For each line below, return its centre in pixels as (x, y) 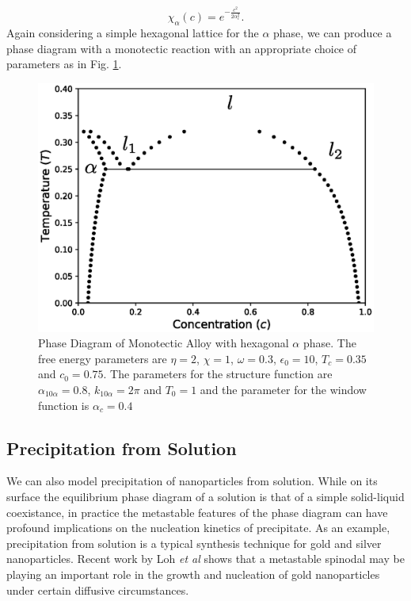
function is (64, 405)
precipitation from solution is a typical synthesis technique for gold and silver (194, 543)
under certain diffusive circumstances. (98, 590)
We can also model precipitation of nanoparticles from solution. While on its (192, 481)
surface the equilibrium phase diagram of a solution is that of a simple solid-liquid (205, 496)
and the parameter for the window (283, 389)
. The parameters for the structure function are (218, 374)
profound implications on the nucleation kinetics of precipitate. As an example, (198, 528)
